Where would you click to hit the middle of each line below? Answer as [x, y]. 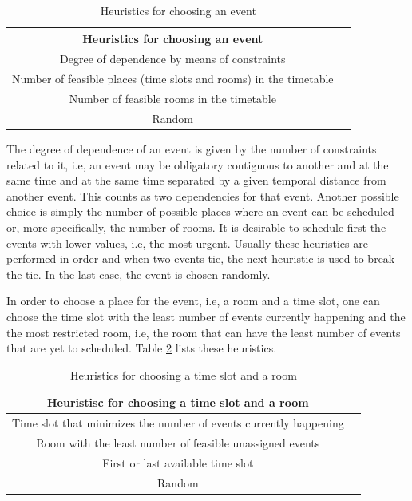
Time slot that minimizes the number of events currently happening [178, 423]
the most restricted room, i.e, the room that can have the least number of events [204, 332]
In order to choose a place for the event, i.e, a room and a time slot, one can [193, 301]
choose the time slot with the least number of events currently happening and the [206, 316]
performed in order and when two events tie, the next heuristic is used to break [201, 258]
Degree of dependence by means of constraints [173, 59]
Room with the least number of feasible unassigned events [178, 443]
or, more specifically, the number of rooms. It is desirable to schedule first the [196, 227]
